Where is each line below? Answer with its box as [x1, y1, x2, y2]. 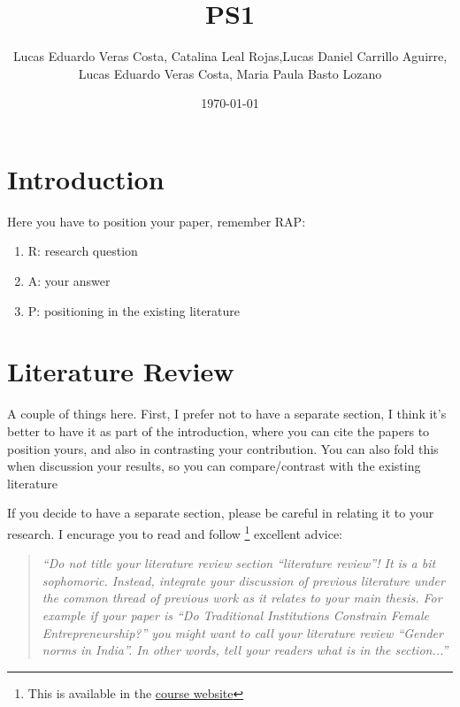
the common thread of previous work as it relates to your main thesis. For [42, 588, 442, 607]
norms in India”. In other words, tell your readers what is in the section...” [42, 641, 448, 659]
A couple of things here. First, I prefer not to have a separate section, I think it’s [7, 404, 447, 423]
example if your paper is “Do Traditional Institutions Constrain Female [42, 605, 429, 624]
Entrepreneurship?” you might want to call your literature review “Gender [42, 623, 443, 642]
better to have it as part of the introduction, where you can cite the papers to [7, 421, 430, 440]
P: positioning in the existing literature [27, 301, 241, 319]
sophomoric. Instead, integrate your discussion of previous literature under [42, 571, 445, 589]
